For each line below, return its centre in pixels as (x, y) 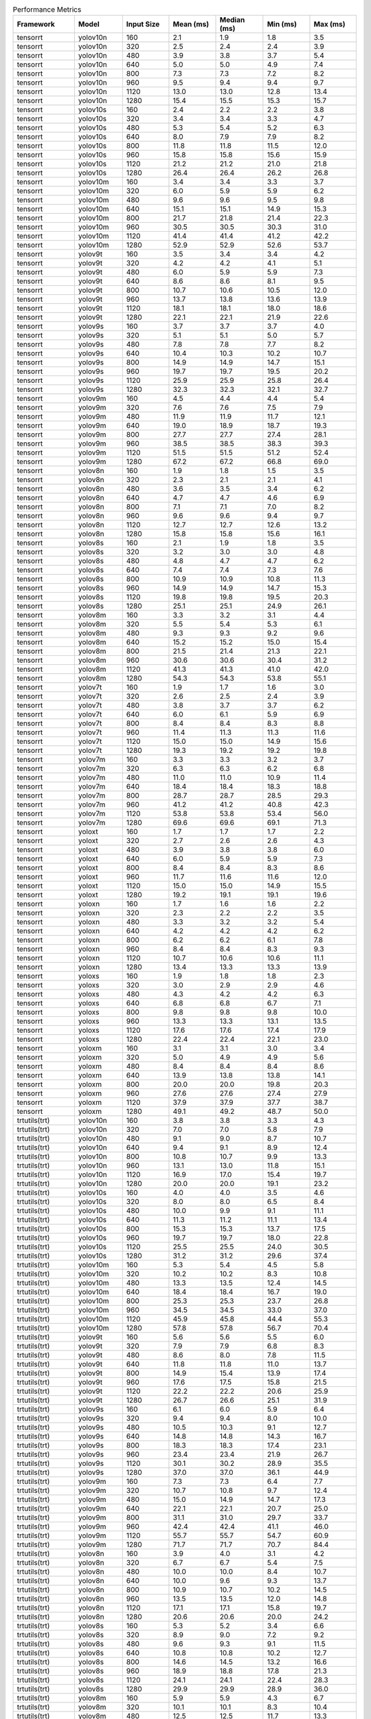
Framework (36, 24)
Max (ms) (329, 24)
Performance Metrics (47, 10)
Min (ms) (282, 24)
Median (232, 20)
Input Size (143, 24)
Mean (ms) (191, 24)
